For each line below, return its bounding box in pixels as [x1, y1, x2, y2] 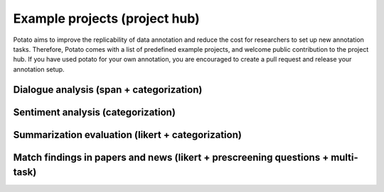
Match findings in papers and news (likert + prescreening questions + [13, 151, 329, 163]
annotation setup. [13, 64, 65, 74]
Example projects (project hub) [13, 11, 201, 26]
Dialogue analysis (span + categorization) [13, 84, 203, 96]
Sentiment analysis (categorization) [13, 106, 176, 118]
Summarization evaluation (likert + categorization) [13, 128, 242, 141]
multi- [331, 151, 358, 163]
